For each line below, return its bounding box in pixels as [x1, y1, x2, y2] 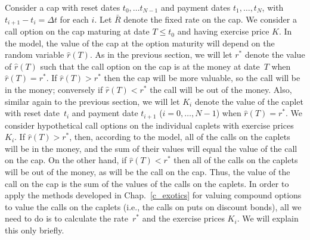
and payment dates [160, 1, 231, 13]
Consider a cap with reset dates [5, 1, 120, 13]
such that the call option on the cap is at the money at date [40, 60, 260, 72]
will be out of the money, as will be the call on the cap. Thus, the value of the [5, 166, 290, 178]
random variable [5, 48, 64, 61]
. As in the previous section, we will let [89, 48, 232, 61]
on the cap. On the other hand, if [5, 154, 127, 166]
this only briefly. [5, 224, 64, 236]
